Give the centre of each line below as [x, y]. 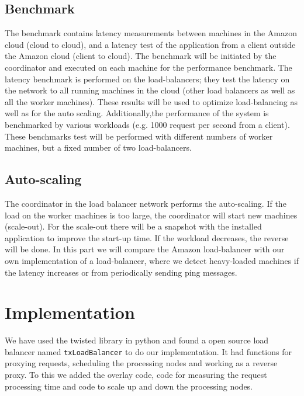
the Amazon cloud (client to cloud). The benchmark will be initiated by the [141, 56]
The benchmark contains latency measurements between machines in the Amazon [151, 33]
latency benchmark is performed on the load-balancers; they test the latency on [147, 79]
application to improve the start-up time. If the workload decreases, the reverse [147, 237]
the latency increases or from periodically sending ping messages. [121, 272]
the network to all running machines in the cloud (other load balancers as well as [150, 90]
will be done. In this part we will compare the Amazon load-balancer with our [145, 249]
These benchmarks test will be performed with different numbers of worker [139, 136]
